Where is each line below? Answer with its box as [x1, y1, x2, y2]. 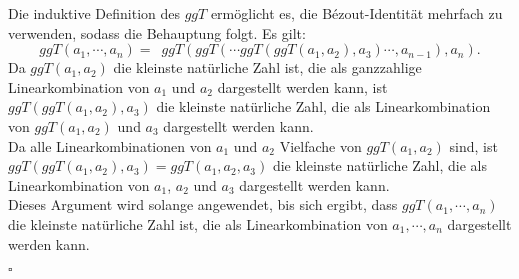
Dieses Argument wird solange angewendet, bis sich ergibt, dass [8, 194, 398, 215]
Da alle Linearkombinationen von [8, 135, 212, 156]
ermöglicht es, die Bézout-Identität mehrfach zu [210, 3, 503, 23]
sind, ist [449, 135, 498, 156]
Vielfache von [279, 135, 362, 156]
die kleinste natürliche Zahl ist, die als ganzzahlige [113, 57, 422, 78]
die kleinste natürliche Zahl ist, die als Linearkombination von [8, 213, 388, 234]
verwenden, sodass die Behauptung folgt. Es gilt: [8, 22, 306, 43]
